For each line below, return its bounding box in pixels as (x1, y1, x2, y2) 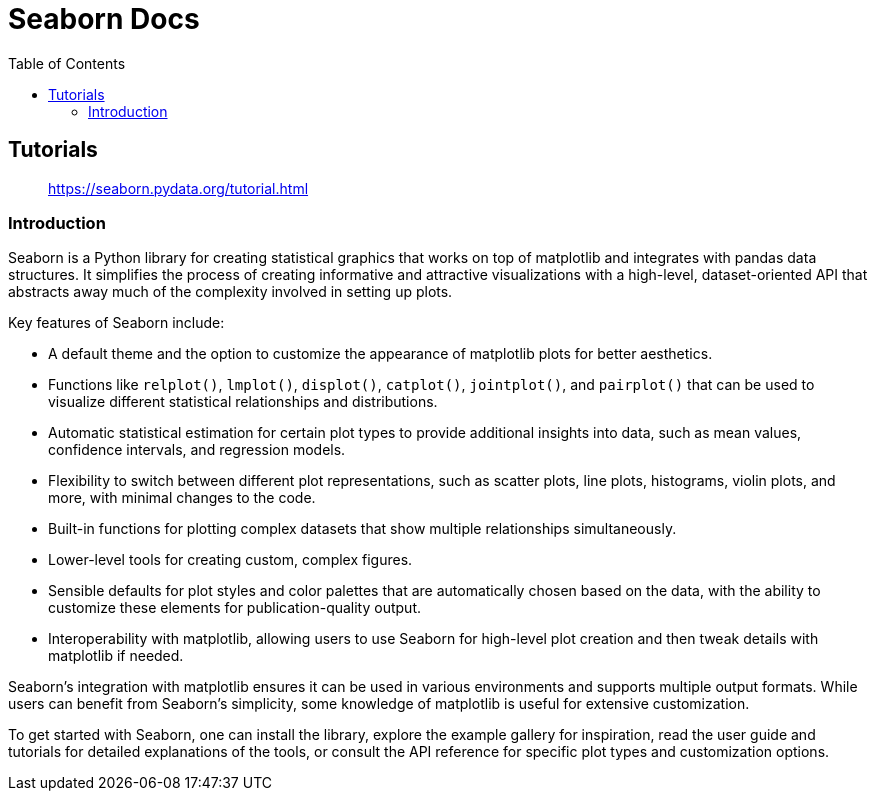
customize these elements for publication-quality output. (48, 599, 421, 617)
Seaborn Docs (8, 2, 200, 36)
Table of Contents (8, 54, 126, 72)
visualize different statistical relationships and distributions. (48, 393, 438, 411)
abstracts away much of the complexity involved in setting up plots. (8, 283, 453, 301)
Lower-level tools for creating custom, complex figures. (48, 551, 413, 569)
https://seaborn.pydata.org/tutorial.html (48, 179, 309, 197)
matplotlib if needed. (48, 647, 184, 665)
